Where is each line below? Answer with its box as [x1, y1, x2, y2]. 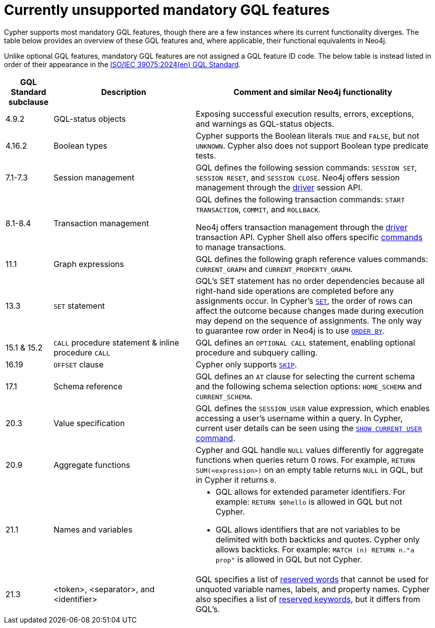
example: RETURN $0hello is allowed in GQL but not [215, 496, 402, 507]
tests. [195, 150, 216, 161]
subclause [8, 96, 49, 107]
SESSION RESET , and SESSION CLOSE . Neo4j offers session [195, 172, 400, 182]
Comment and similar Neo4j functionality [233, 87, 392, 97]
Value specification [53, 418, 125, 428]
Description [101, 87, 146, 97]
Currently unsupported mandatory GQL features [4, 1, 330, 18]
